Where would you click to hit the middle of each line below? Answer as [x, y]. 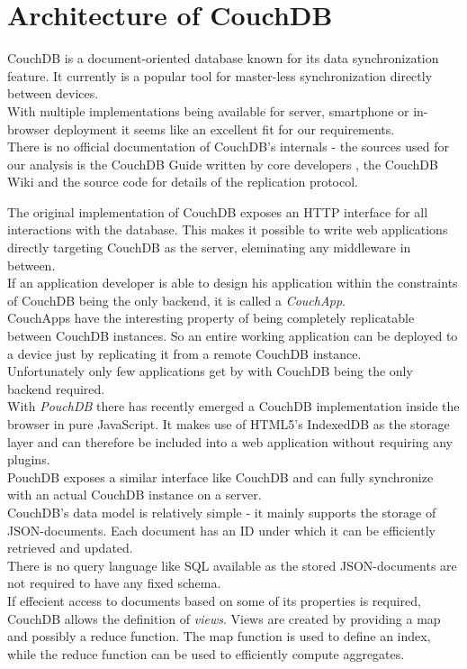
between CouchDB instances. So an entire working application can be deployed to [233, 336]
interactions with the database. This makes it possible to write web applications [228, 229]
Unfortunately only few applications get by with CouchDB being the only [210, 371]
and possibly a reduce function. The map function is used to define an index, [219, 636]
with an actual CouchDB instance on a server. [135, 495]
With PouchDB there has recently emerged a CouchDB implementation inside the [233, 406]
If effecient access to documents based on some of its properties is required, [214, 600]
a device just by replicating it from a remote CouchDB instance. [184, 353]
